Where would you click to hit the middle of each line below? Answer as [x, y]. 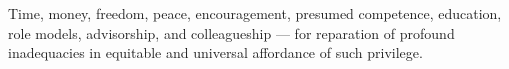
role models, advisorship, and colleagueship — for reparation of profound [231, 32]
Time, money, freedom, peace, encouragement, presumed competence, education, [255, 13]
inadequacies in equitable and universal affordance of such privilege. [215, 52]
